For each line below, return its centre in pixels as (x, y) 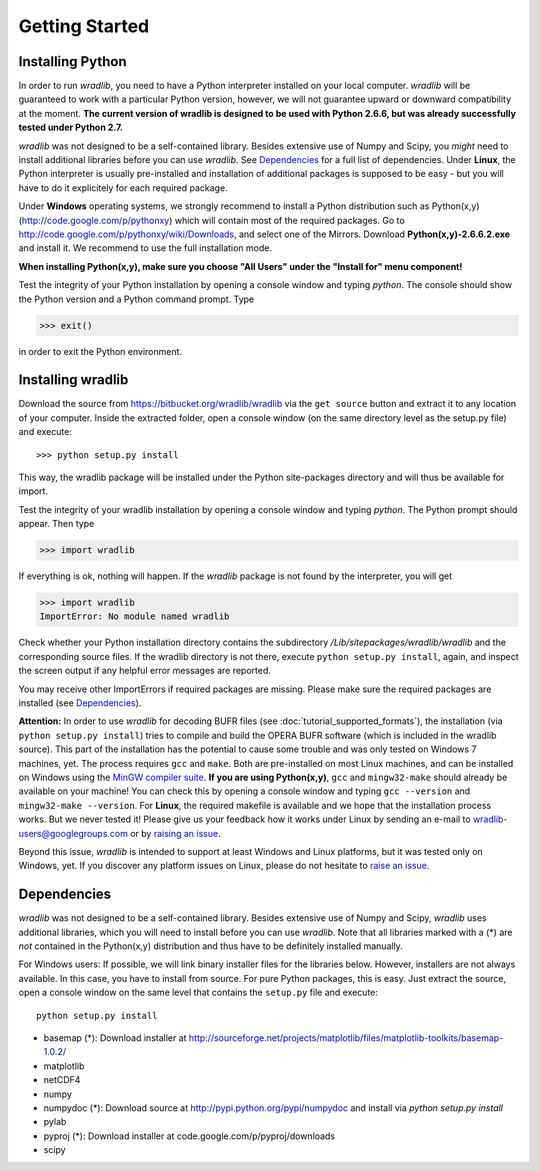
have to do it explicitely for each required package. (123, 187)
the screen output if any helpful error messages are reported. (145, 671)
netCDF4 (62, 1080)
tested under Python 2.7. (71, 127)
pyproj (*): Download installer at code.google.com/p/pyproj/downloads (189, 1136)
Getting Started (84, 26)
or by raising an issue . (175, 833)
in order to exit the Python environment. (100, 351)
